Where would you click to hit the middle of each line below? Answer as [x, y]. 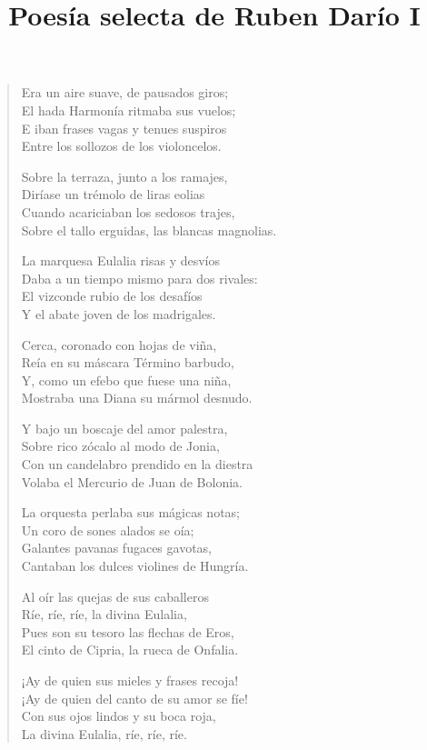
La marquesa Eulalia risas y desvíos [121, 260]
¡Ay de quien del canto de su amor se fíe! [134, 698]
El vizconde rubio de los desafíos [112, 296]
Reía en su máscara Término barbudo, [128, 362]
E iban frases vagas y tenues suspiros [124, 128]
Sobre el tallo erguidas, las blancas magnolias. [149, 230]
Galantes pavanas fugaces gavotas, [117, 548]
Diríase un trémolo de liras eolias [113, 194]
